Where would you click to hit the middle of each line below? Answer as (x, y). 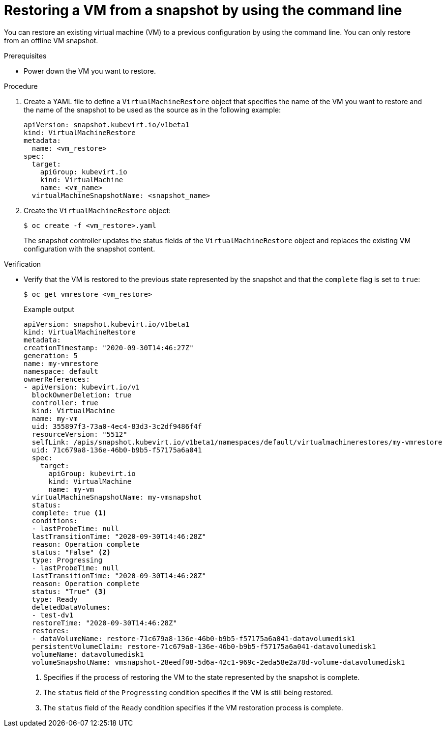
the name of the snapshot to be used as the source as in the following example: (152, 110)
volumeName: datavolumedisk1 (88, 654)
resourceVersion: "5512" (79, 434)
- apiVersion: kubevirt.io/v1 (82, 387)
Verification (23, 264)
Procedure (21, 86)
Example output (49, 309)
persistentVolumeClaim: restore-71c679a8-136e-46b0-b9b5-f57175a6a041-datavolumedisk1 (204, 646)
